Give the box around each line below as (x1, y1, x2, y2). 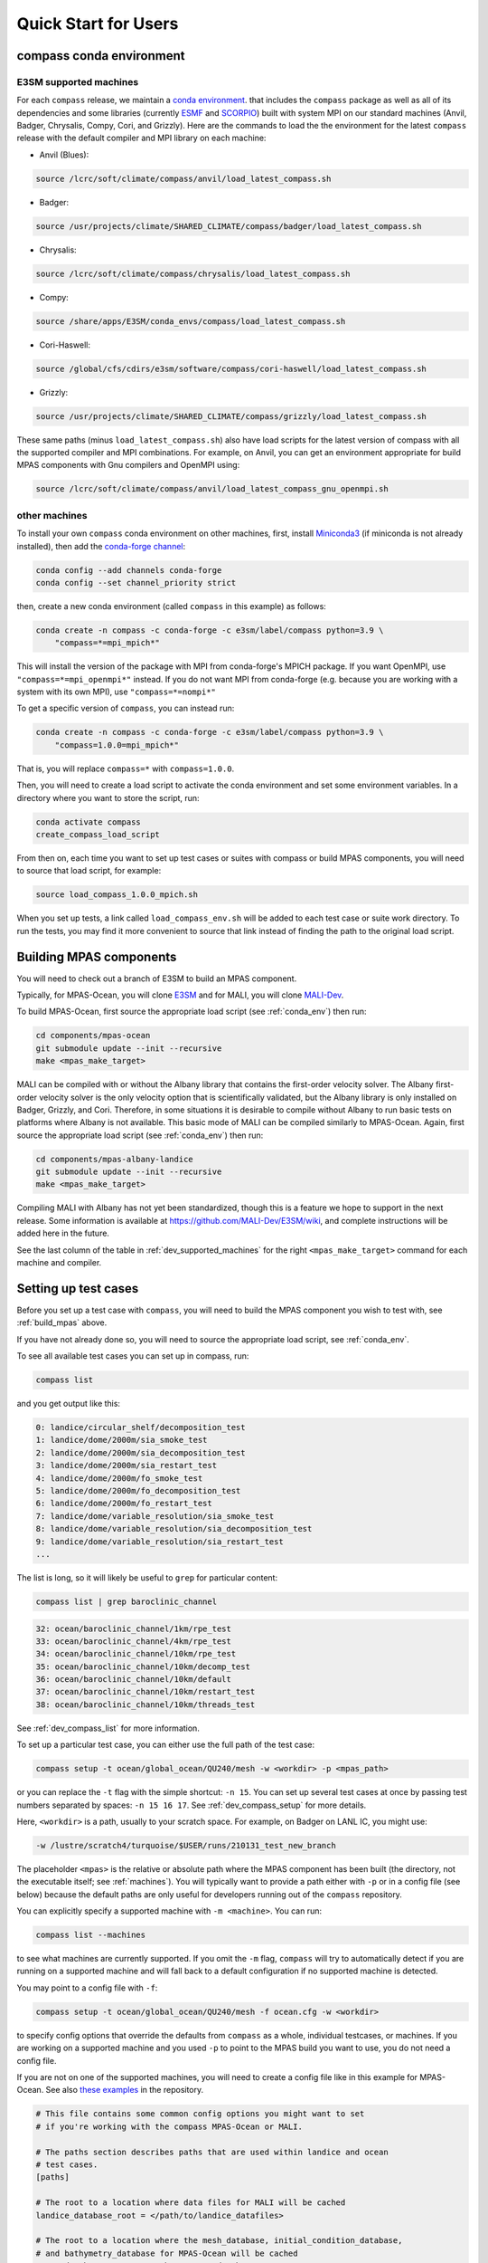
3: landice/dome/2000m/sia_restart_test (35, 1460, 217, 1471)
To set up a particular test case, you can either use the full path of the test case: (16, 1739, 315, 1751)
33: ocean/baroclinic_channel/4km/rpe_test (35, 1636, 232, 1647)
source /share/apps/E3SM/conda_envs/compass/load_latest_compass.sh (35, 316, 346, 326)
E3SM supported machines (16, 75, 139, 88)
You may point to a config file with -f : (16, 1982, 158, 1993)
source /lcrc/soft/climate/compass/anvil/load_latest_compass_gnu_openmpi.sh (35, 484, 389, 494)
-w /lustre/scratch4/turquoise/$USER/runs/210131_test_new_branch (35, 1840, 336, 1850)
